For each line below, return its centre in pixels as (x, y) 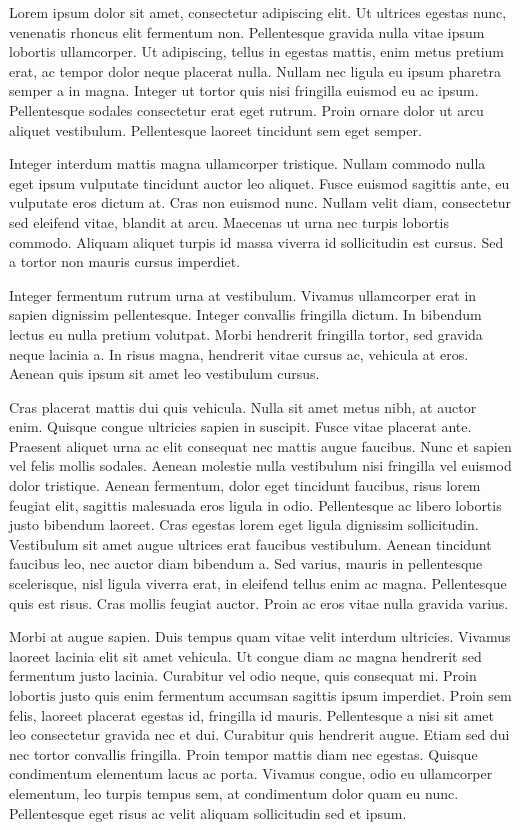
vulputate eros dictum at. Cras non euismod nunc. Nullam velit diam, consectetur (260, 202)
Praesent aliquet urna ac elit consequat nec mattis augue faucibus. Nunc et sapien (260, 445)
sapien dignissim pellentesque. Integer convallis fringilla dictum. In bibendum (245, 314)
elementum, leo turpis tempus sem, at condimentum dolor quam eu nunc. (234, 792)
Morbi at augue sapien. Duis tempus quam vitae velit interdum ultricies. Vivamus (260, 636)
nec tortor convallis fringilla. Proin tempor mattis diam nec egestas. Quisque (243, 753)
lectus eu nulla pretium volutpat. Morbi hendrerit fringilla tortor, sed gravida (246, 333)
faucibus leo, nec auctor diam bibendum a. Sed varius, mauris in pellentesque (246, 563)
